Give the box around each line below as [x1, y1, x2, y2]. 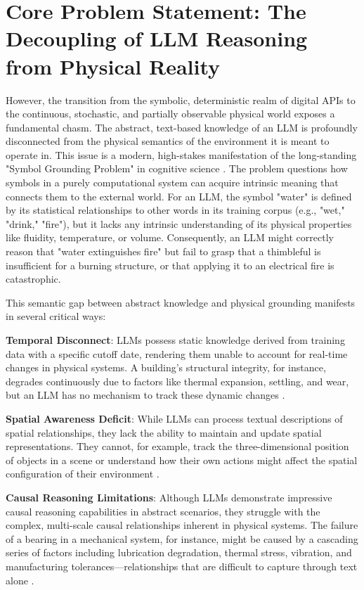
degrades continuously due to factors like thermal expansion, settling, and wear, [6, 373, 349, 388]
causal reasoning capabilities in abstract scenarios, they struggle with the [6, 504, 320, 518]
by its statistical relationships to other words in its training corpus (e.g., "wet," [6, 203, 345, 217]
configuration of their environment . [6, 466, 160, 481]
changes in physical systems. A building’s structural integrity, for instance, [6, 360, 326, 375]
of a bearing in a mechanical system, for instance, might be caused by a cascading [6, 531, 358, 546]
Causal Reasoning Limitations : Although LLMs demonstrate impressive [6, 489, 332, 504]
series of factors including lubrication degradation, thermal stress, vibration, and [6, 545, 352, 560]
